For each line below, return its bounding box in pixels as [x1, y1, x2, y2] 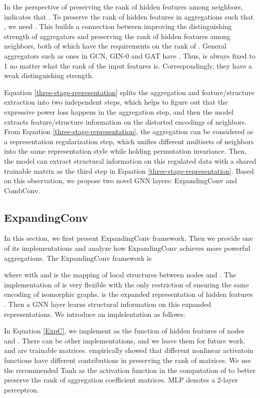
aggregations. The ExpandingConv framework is [4, 252, 152, 263]
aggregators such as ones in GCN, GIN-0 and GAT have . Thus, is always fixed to [4, 50, 255, 61]
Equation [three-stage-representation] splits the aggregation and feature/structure [4, 87, 254, 97]
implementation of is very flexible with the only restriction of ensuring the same [4, 279, 249, 289]
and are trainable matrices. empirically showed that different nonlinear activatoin [4, 345, 253, 355]
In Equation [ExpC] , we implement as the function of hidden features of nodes [4, 325, 244, 336]
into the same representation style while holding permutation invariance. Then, [4, 146, 247, 156]
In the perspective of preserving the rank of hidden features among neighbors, [4, 2, 243, 12]
